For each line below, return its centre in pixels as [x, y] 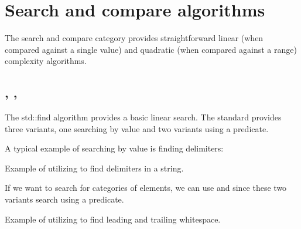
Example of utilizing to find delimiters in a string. [94, 168]
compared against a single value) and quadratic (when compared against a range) [151, 49]
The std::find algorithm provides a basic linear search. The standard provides [143, 117]
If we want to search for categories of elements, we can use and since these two [146, 188]
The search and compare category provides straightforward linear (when [134, 38]
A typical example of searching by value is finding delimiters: [114, 148]
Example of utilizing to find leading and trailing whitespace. [113, 219]
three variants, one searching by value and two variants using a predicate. [137, 128]
